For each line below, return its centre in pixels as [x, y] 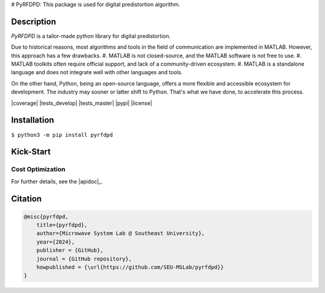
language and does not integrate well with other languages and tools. [97, 72]
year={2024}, [56, 242]
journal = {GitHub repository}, [84, 259]
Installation [32, 120]
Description [34, 21]
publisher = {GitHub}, [70, 250]
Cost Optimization [38, 169]
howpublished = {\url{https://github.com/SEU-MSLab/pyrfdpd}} [130, 267]
